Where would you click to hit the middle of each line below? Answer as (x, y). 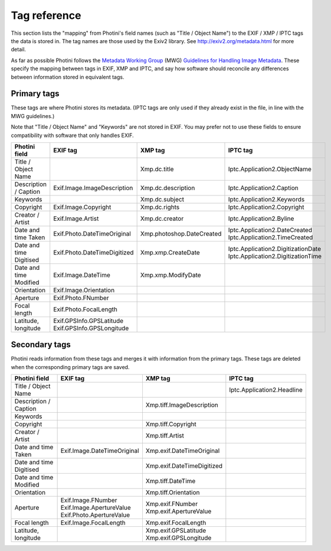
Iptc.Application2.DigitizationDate (275, 249)
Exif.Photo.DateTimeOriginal (92, 233)
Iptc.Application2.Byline (261, 219)
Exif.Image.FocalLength (93, 523)
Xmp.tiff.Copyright (171, 424)
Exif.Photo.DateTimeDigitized (94, 252)
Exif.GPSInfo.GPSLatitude (89, 321)
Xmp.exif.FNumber (171, 504)
